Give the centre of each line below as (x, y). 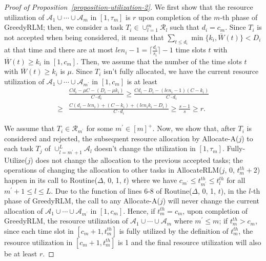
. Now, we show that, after (194, 128)
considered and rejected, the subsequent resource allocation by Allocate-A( (121, 138)
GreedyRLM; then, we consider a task (64, 27)
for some (100, 128)
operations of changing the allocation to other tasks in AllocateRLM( (113, 170)
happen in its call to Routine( (51, 180)
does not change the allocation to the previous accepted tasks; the (139, 160)
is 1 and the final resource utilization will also (190, 242)
